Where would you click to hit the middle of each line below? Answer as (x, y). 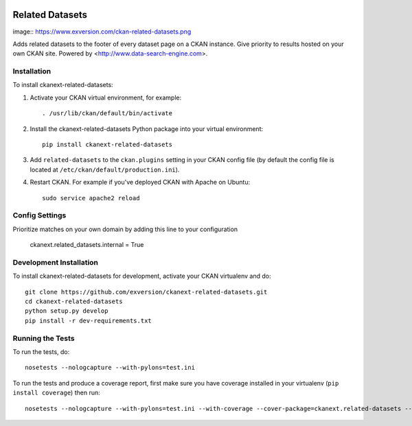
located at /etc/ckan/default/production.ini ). (105, 169)
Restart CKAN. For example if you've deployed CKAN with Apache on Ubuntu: (140, 182)
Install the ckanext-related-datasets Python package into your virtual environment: (147, 129)
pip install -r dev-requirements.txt (89, 320)
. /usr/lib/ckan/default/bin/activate (107, 114)
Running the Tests (44, 338)
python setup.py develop (67, 311)
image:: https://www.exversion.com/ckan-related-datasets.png (102, 32)
